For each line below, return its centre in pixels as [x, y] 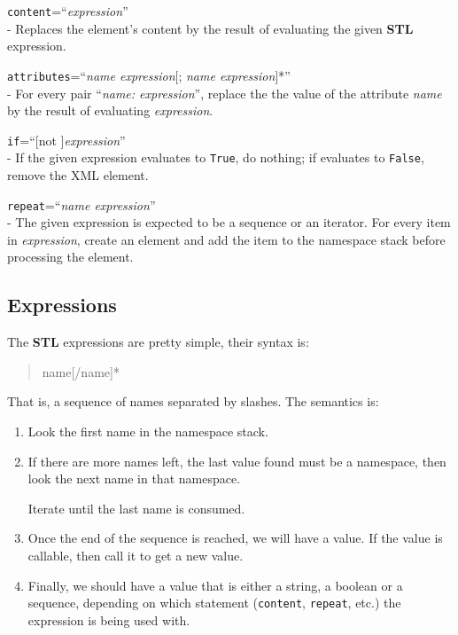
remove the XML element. [78, 175]
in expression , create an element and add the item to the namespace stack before [226, 239]
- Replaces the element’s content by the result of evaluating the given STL [210, 28]
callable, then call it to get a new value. [136, 555]
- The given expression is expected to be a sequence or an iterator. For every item [229, 222]
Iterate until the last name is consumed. [136, 508]
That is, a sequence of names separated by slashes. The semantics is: [193, 401]
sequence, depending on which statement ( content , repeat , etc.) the [214, 603]
